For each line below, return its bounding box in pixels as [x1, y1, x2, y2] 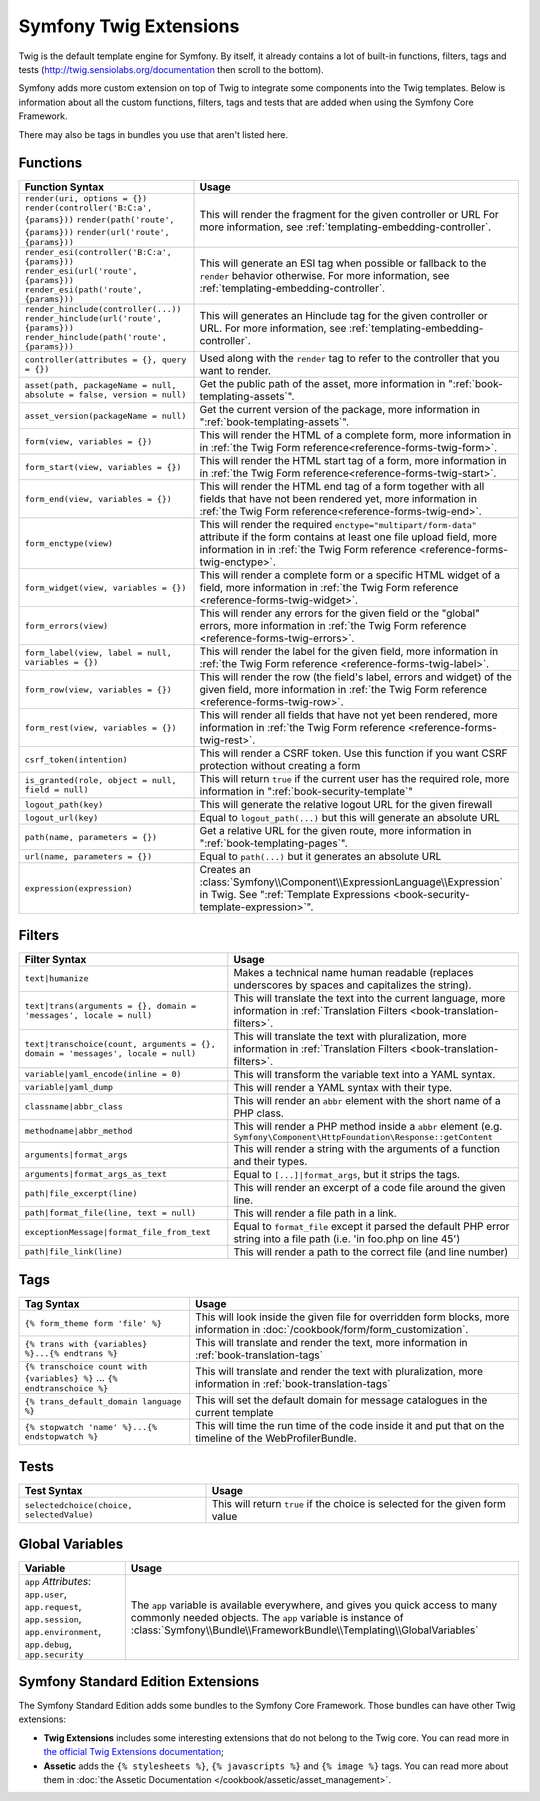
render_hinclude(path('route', [24, 332, 167, 343]
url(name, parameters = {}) [24, 851, 153, 862]
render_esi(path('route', [24, 285, 143, 295]
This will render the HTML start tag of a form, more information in [199, 454, 507, 468]
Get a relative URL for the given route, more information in [199, 824, 472, 838]
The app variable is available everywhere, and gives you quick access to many [130, 1598, 498, 1612]
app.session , [24, 1612, 82, 1626]
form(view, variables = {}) [24, 436, 153, 447]
